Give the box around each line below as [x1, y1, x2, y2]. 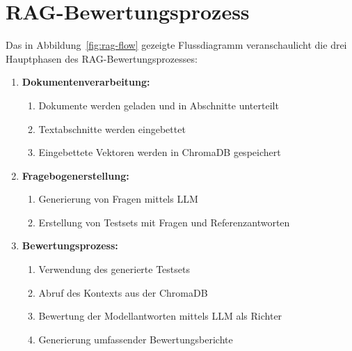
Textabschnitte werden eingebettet [38, 121, 186, 136]
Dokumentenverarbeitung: [22, 75, 150, 89]
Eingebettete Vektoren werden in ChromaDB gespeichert [38, 145, 281, 159]
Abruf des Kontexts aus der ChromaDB [38, 285, 208, 299]
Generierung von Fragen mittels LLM [38, 192, 198, 206]
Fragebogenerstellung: [22, 168, 129, 182]
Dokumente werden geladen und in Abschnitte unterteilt [38, 97, 279, 112]
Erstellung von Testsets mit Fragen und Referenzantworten [38, 214, 290, 229]
